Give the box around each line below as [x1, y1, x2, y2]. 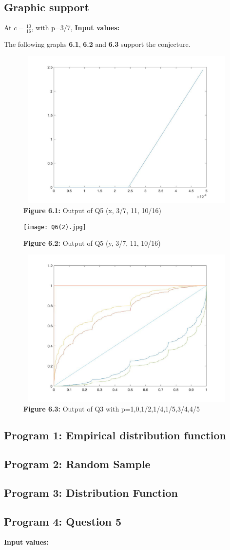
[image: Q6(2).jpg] [23, 224, 86, 231]
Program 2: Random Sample [4, 456, 151, 471]
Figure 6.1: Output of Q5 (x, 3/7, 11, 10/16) [23, 205, 161, 215]
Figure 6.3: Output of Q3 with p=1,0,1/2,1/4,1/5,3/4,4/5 [23, 404, 200, 414]
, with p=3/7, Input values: [31, 22, 120, 33]
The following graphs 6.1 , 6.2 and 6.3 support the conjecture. [4, 39, 191, 49]
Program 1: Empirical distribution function [4, 428, 226, 443]
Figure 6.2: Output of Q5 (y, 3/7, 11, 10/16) [23, 237, 161, 248]
